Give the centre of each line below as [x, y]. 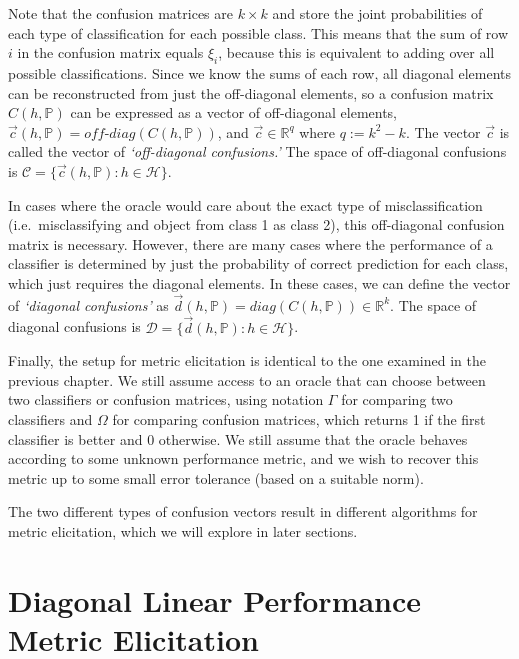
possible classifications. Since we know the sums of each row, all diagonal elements [260, 72]
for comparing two [397, 399]
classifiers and [50, 418]
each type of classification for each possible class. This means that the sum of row [258, 32]
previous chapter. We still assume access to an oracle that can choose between [247, 379]
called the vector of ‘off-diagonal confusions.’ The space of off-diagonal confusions [257, 151]
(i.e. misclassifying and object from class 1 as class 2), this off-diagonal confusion [256, 224]
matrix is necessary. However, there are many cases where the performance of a [250, 243]
